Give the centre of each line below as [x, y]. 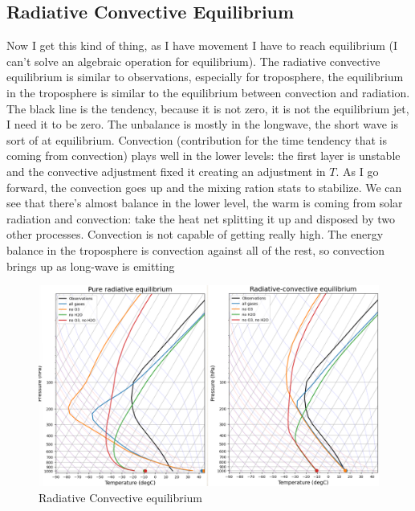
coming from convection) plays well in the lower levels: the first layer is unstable [203, 155]
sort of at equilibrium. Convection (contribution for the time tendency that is [197, 139]
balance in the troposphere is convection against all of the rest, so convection [196, 249]
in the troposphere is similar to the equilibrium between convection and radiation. [208, 92]
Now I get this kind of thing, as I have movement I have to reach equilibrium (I [202, 45]
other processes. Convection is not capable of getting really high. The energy [195, 234]
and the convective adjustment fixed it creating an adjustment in [166, 171]
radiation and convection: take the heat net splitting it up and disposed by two [201, 218]
